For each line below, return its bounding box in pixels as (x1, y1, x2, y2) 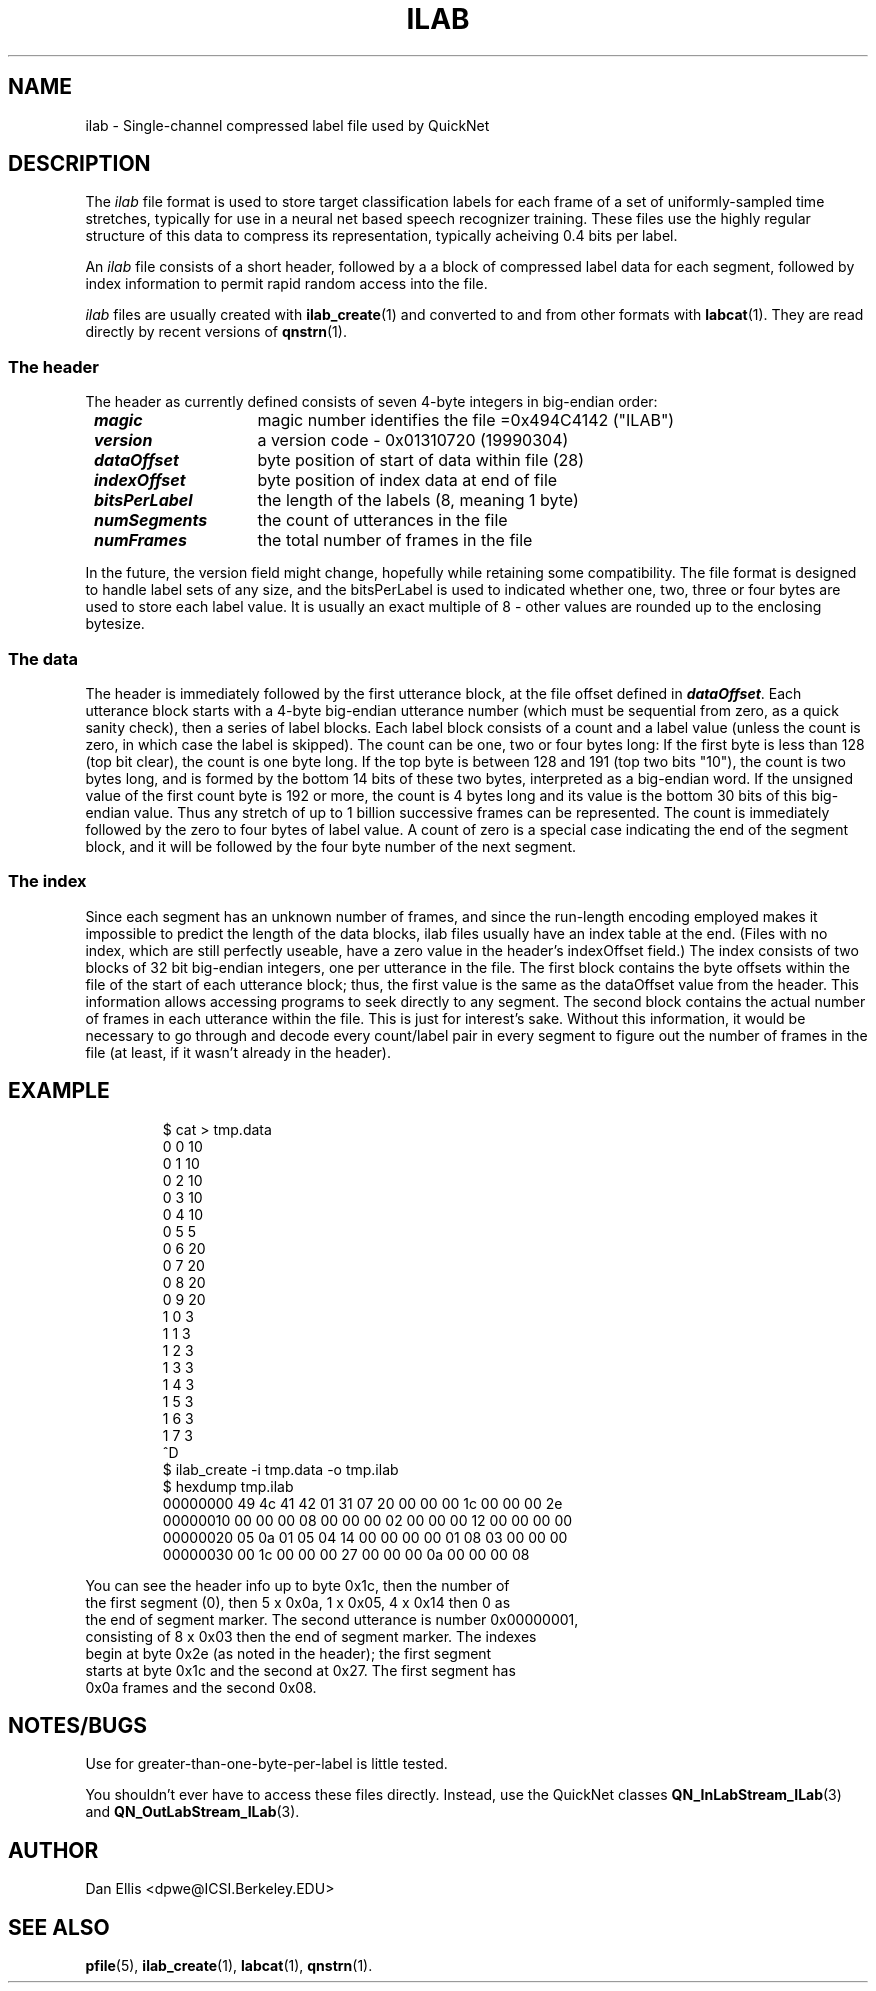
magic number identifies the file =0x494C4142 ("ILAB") (257, 410, 675, 431)
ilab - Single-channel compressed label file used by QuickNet (85, 116, 490, 134)
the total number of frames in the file (257, 530, 533, 551)
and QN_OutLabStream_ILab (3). (85, 1803, 300, 1821)
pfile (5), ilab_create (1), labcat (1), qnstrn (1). (85, 1957, 373, 1975)
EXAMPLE (8, 1078, 110, 1104)
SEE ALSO (8, 1914, 110, 1940)
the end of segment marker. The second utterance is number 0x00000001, (85, 1610, 579, 1628)
